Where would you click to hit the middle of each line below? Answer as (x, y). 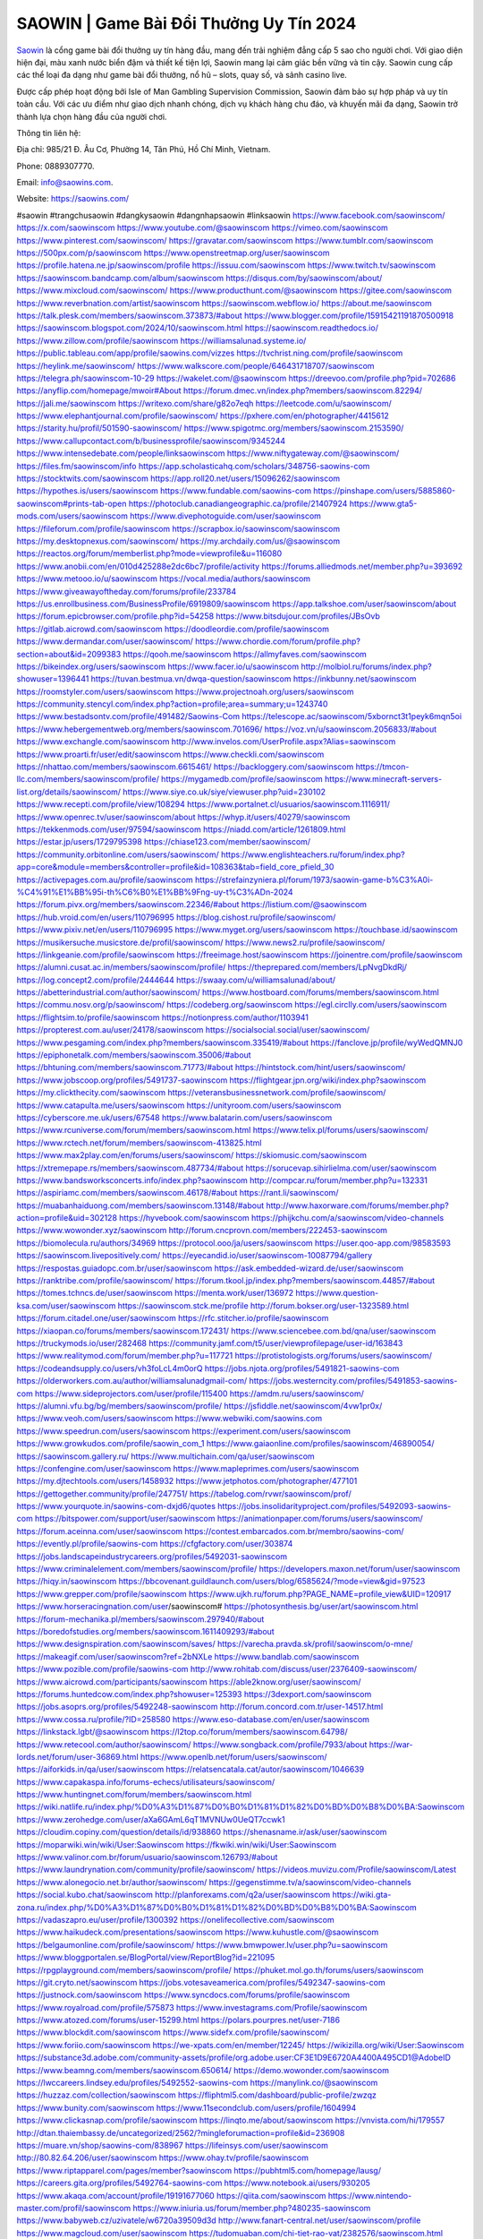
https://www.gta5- (383, 503)
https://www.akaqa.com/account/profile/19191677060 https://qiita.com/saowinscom (171, 2195)
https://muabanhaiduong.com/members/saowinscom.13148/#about (140, 1205)
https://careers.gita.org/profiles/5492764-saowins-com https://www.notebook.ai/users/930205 (194, 2183)
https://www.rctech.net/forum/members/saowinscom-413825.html (139, 1143)
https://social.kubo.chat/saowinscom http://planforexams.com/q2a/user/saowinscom (174, 1895)
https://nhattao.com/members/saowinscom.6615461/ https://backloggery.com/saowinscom (185, 767)
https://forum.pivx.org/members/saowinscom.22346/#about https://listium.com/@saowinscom (191, 905)
